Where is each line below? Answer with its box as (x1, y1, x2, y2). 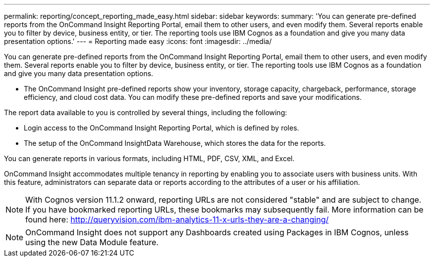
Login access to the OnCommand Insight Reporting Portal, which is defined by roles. (24, 124, 299, 132)
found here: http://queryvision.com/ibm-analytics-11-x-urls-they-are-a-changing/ (25, 215, 329, 224)
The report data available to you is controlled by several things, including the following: (4, 108, 287, 117)
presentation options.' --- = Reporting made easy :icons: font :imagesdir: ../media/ (4, 37, 272, 45)
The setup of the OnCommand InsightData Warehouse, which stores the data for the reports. (24, 139, 326, 147)
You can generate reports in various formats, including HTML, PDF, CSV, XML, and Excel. (4, 154, 295, 163)
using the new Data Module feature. (25, 237, 159, 247)
